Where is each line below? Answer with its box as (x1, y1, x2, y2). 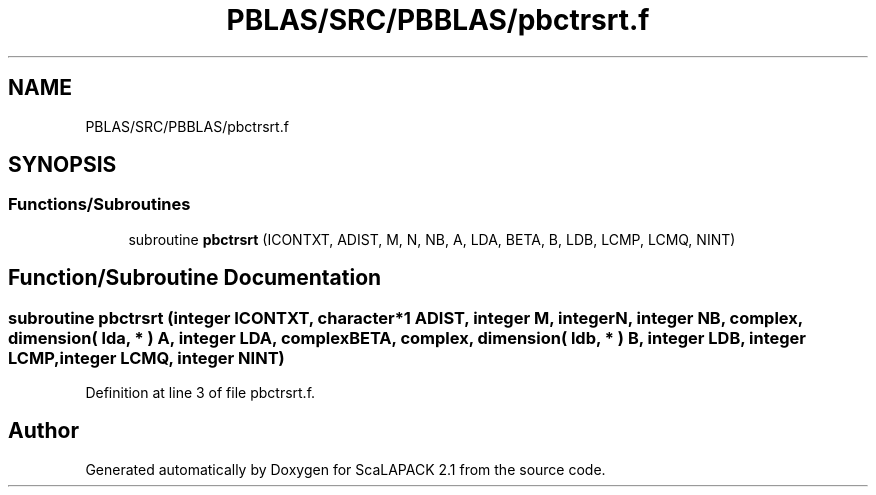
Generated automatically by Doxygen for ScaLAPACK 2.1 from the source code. (85, 460, 606, 478)
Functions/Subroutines (8, 194, 191, 215)
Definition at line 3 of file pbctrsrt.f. (85, 384, 316, 402)
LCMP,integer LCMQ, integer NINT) (8, 347, 285, 368)
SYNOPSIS (8, 152, 117, 178)
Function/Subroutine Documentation (8, 265, 382, 291)
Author (8, 418, 79, 444)
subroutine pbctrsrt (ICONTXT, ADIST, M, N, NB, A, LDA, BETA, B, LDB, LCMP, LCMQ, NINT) (128, 230, 736, 248)
